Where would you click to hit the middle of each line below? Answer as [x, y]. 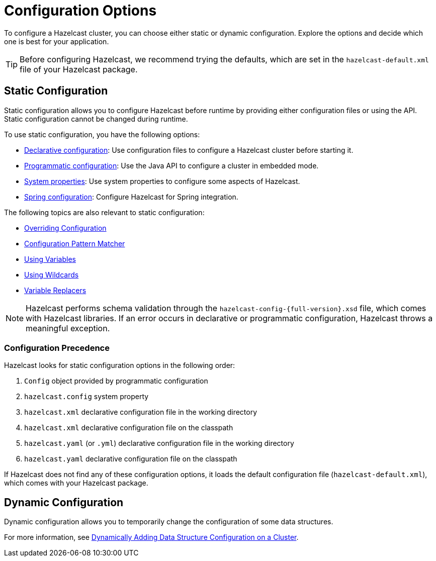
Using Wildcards [52, 274]
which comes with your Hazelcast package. [76, 483]
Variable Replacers [55, 290]
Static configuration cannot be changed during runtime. [96, 119]
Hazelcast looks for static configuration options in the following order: [120, 365]
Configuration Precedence [57, 348]
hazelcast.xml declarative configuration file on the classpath [129, 428]
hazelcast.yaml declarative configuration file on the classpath [131, 459]
